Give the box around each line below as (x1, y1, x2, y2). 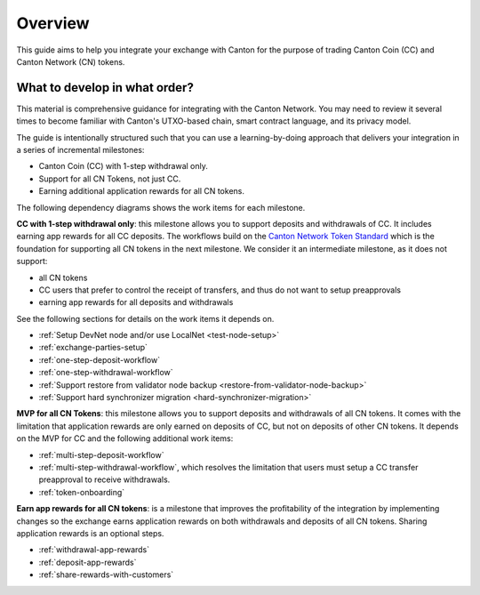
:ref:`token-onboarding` (38, 486, 125, 497)
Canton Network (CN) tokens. (16, 56, 125, 67)
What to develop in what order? (16, 80, 195, 95)
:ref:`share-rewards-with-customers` (38, 569, 174, 580)
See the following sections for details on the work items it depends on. (16, 313, 275, 324)
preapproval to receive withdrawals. (38, 474, 171, 485)
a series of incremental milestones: (16, 145, 145, 156)
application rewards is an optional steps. (16, 527, 164, 538)
